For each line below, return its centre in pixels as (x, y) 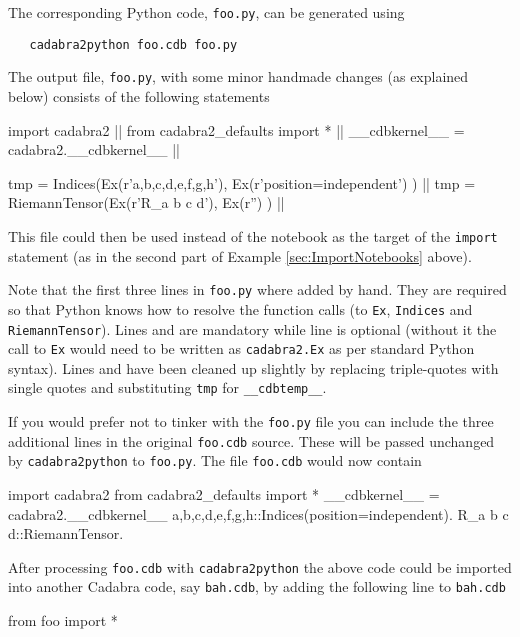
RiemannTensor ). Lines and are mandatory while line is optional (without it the (252, 328)
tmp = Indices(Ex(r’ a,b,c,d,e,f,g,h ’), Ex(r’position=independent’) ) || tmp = (242, 182)
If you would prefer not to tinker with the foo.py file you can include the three (251, 421)
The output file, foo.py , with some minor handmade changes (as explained (238, 76)
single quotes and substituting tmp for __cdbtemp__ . (167, 387)
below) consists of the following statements (139, 95)
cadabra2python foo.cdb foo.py (133, 44)
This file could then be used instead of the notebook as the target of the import (253, 235)
